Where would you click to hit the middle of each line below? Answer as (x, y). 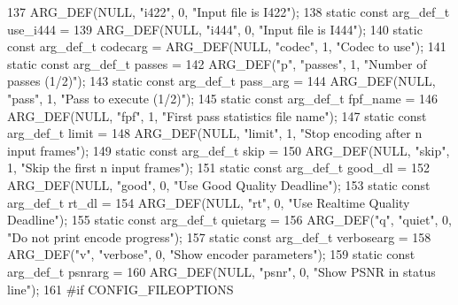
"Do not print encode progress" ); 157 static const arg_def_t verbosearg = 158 (219, 236)
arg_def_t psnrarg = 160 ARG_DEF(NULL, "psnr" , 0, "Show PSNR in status (221, 271)
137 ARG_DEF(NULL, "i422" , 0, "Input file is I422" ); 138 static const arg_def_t (229, 11)
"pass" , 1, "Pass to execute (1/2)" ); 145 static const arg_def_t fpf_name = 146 (222, 98)
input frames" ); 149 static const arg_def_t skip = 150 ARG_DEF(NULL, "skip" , (229, 150)
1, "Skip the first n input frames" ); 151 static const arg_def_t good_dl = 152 (218, 168)
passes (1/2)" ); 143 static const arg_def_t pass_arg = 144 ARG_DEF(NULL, (221, 81)
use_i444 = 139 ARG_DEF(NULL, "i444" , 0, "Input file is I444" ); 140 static (215, 29)
